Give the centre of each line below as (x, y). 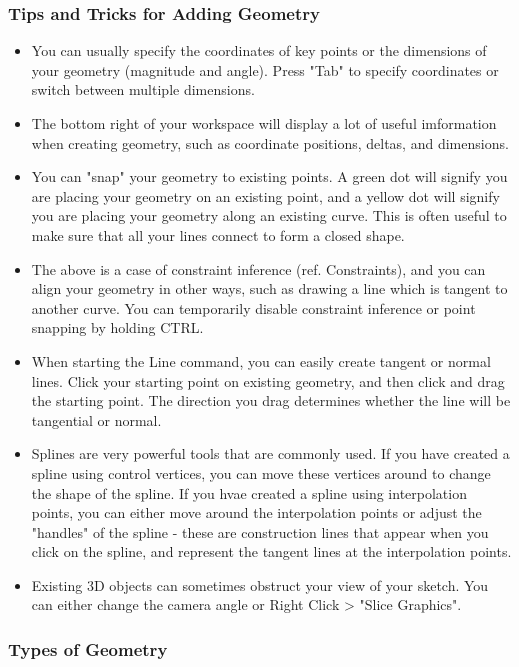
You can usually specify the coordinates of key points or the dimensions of (259, 50)
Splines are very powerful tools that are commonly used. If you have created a (270, 453)
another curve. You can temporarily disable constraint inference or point (253, 307)
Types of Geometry (88, 648)
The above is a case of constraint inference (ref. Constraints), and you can (258, 268)
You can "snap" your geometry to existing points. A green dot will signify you (269, 176)
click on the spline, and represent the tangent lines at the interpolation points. (271, 551)
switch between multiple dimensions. (143, 89)
